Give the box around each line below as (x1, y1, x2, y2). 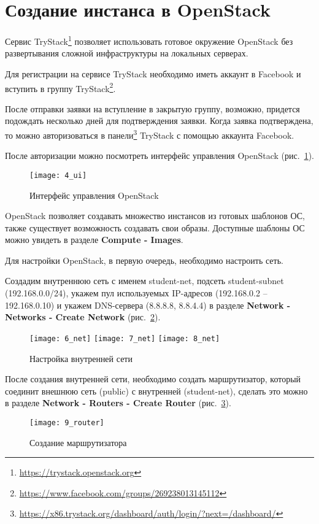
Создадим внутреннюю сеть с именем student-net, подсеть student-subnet (5, 274, 284, 287)
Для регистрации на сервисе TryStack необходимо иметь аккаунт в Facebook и (5, 67, 301, 80)
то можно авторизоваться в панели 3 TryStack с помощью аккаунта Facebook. (5, 127, 294, 141)
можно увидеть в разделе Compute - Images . (5, 233, 183, 246)
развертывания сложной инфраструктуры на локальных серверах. (5, 47, 248, 60)
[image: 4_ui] (29, 171, 87, 180)
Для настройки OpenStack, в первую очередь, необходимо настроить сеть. (5, 253, 283, 266)
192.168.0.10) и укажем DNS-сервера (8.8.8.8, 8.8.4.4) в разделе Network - (5, 298, 291, 311)
